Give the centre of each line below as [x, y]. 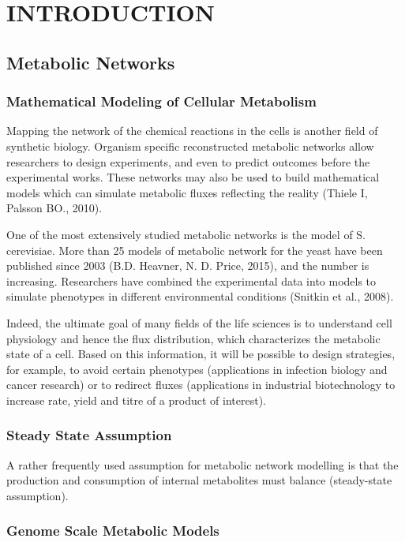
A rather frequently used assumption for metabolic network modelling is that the [202, 464]
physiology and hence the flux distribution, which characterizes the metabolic [193, 338]
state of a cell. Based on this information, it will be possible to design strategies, [201, 354]
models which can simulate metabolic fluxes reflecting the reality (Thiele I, [187, 192]
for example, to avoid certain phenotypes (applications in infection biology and [197, 369]
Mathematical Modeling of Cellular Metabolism [161, 101]
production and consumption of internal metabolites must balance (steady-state [199, 480]
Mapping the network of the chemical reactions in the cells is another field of [192, 131]
